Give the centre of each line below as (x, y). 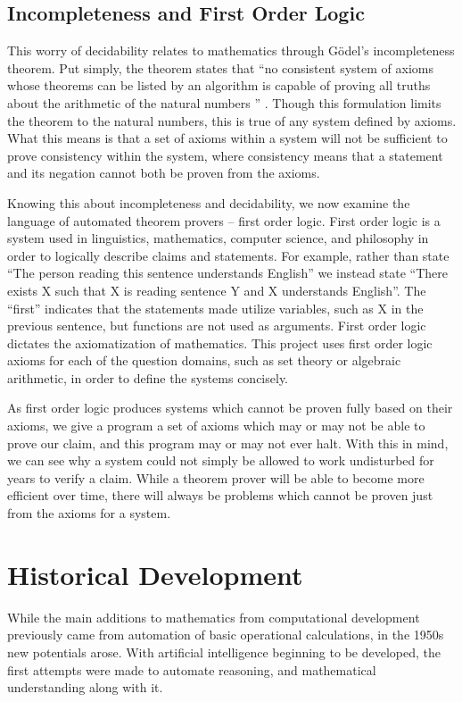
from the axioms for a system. (89, 513)
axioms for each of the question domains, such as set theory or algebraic (204, 360)
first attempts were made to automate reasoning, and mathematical (192, 669)
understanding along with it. (85, 687)
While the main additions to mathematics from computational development (214, 617)
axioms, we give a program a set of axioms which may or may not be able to (216, 426)
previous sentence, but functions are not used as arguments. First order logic (217, 326)
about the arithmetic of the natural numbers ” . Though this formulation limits (224, 102)
